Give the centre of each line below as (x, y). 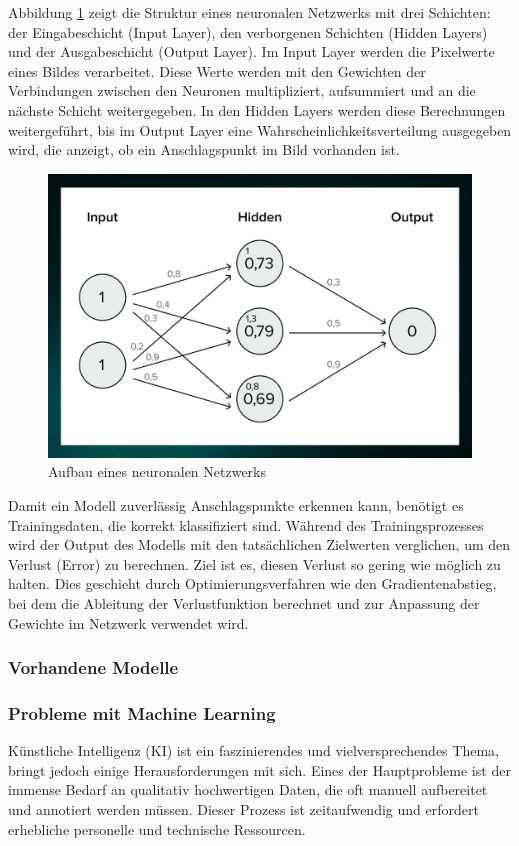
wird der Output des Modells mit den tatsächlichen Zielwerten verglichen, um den (259, 544)
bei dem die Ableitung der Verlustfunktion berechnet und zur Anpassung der (244, 602)
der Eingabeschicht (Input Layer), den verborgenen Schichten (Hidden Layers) (248, 31)
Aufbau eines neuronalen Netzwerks (157, 471)
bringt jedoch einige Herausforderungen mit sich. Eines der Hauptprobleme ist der (259, 769)
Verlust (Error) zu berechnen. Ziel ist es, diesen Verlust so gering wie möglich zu (254, 563)
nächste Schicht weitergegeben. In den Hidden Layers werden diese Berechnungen (257, 109)
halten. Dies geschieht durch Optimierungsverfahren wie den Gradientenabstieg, (252, 583)
